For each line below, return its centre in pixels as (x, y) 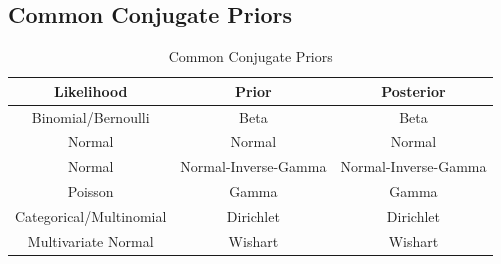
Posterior (413, 90)
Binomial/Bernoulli (90, 116)
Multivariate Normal (90, 240)
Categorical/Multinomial (91, 216)
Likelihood (90, 90)
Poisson (90, 191)
